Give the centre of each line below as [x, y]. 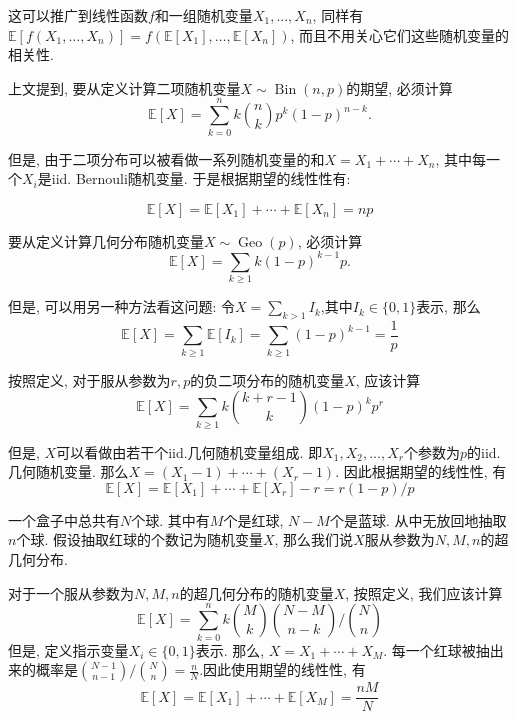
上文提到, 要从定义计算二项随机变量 [124, 87]
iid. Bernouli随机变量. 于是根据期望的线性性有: [201, 178]
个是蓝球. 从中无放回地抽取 [418, 519]
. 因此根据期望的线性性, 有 [421, 471]
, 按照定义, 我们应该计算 [424, 592]
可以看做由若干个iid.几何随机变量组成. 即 [189, 451]
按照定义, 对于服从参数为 [89, 379]
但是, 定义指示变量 [68, 649]
